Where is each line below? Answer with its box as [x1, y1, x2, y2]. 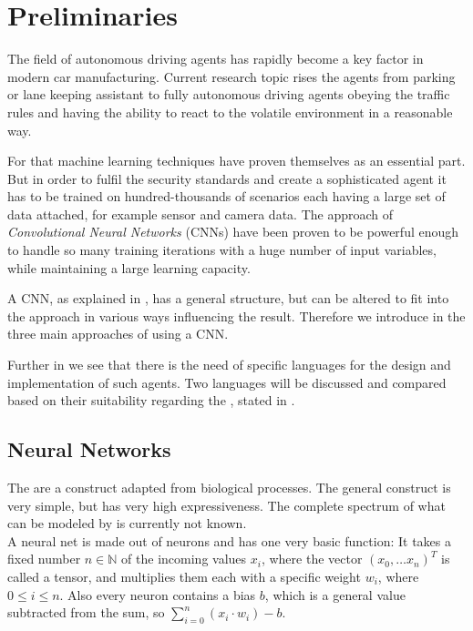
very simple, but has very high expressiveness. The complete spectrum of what [7, 495, 446, 514]
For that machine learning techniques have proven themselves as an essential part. [7, 151, 466, 170]
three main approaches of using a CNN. [7, 324, 229, 343]
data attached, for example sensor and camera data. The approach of [7, 204, 394, 223]
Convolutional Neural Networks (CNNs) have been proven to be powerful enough [7, 222, 459, 241]
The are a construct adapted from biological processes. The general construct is [7, 478, 451, 497]
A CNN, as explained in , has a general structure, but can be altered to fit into [7, 289, 449, 308]
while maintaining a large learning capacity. [7, 258, 251, 277]
